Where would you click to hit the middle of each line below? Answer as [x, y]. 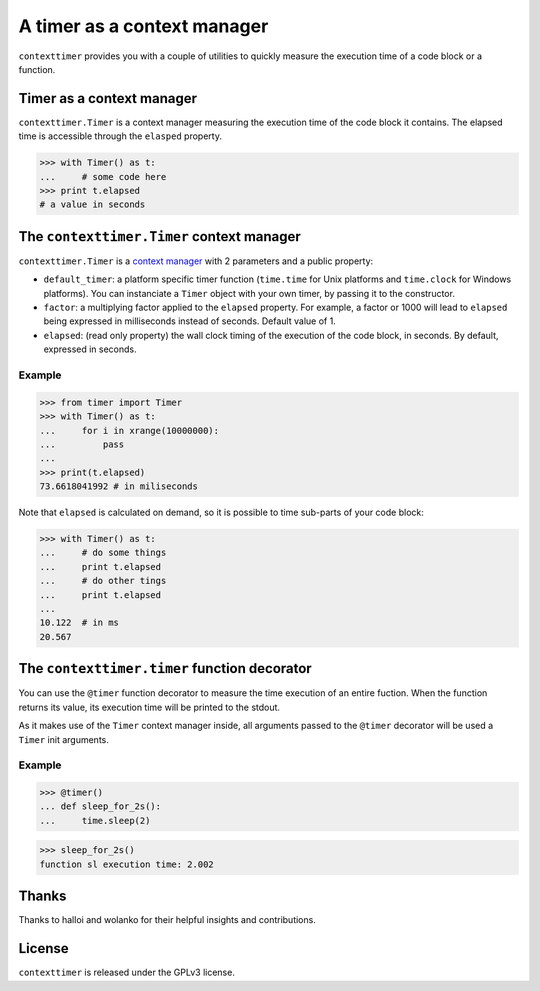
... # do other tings [103, 581]
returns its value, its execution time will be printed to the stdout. [149, 707]
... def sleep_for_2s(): [100, 806]
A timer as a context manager [143, 26]
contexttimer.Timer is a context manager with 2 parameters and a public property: [196, 261]
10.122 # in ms [79, 623]
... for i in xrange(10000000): [129, 430]
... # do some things [103, 553]
